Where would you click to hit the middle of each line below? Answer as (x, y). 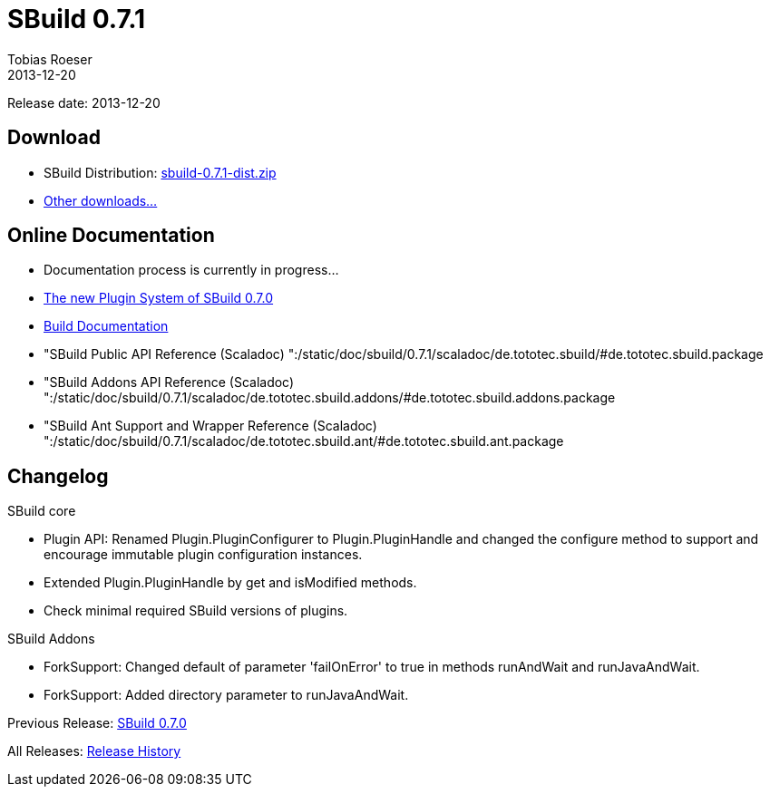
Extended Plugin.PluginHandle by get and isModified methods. (230, 583)
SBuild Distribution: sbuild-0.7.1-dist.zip (160, 172)
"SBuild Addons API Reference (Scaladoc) (169, 382)
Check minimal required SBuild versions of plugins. (196, 611)
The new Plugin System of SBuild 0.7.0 (159, 298)
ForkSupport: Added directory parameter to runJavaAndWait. (226, 695)
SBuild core (42, 511)
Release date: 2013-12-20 (84, 102)
